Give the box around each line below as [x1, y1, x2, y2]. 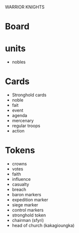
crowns [12, 161, 27, 166]
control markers [12, 207, 44, 213]
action [12, 128, 25, 134]
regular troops [12, 123, 40, 129]
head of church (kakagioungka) [12, 222, 75, 228]
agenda [12, 113, 27, 118]
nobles [12, 59, 26, 65]
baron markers [12, 192, 41, 197]
